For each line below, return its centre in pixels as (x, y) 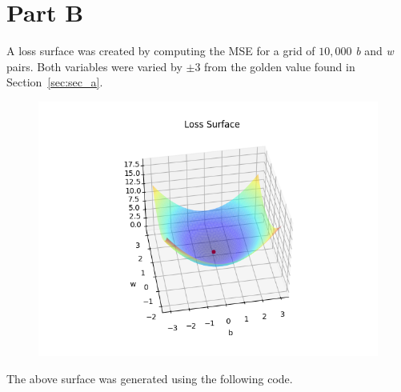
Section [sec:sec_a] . (55, 82)
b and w (375, 51)
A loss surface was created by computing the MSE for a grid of (161, 51)
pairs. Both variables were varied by (94, 66)
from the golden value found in (280, 66)
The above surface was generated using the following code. (150, 378)
